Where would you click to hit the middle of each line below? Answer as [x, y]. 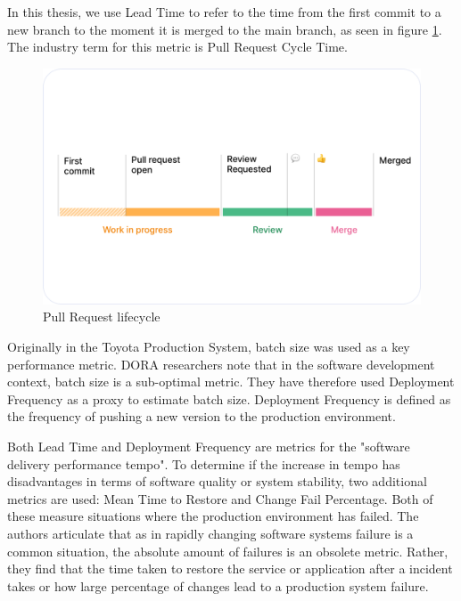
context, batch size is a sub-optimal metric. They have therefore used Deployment [231, 382]
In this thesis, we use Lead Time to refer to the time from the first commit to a [224, 12]
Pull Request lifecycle [102, 317]
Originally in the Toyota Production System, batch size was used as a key [209, 346]
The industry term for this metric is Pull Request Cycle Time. [177, 47]
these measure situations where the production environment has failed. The [213, 516]
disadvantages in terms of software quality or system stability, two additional [217, 481]
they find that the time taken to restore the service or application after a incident [230, 569]
